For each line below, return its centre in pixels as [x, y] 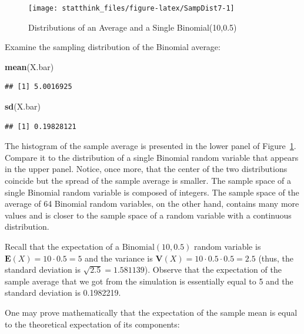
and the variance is [119, 258]
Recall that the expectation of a [62, 246]
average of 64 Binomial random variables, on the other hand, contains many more [152, 204]
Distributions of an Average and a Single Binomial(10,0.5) [133, 27]
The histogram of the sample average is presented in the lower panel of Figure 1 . [151, 146]
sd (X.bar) [23, 106]
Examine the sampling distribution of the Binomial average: [113, 47]
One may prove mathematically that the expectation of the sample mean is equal [151, 312]
